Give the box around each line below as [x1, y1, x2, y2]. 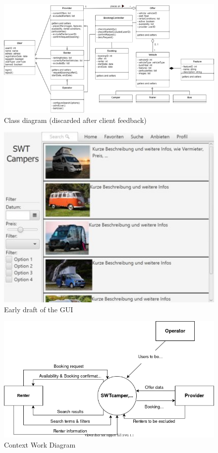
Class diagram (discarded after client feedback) [4, 114, 147, 125]
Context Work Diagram [4, 439, 76, 450]
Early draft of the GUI [4, 304, 73, 314]
